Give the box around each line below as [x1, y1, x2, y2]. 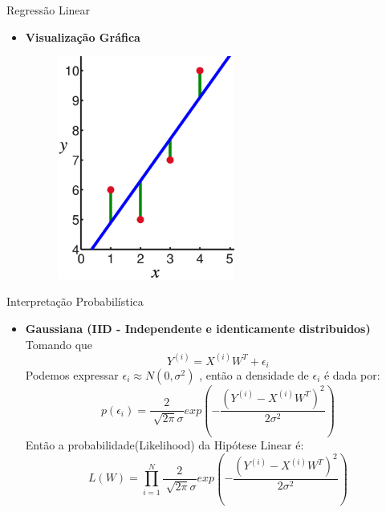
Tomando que [25, 335, 93, 352]
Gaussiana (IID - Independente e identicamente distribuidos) [25, 319, 371, 336]
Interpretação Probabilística [6, 293, 144, 310]
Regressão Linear [6, 2, 91, 18]
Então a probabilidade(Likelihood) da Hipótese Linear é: [25, 436, 304, 453]
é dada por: [323, 366, 380, 383]
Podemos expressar [25, 366, 119, 383]
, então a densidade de [199, 366, 309, 383]
